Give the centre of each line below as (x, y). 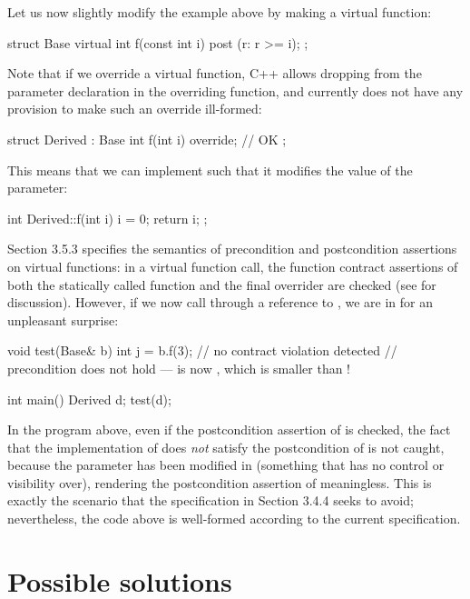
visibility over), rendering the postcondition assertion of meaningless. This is (220, 482)
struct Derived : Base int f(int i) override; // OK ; (147, 139)
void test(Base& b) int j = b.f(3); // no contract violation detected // (202, 350)
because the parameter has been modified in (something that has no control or (226, 465)
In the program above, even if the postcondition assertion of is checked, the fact (229, 429)
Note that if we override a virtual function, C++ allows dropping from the (215, 73)
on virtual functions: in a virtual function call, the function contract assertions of (233, 266)
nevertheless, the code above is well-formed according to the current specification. (234, 519)
